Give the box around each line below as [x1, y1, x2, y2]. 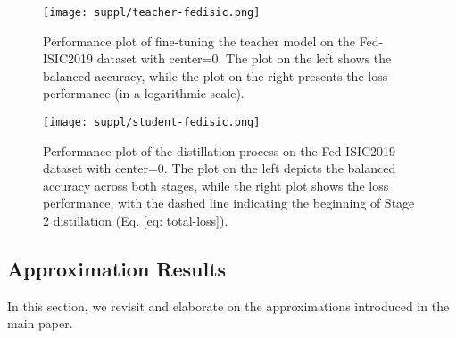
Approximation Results [7, 255, 227, 283]
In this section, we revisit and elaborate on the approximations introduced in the [7, 296, 450, 315]
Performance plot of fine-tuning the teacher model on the [43, 31, 355, 50]
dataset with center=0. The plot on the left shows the [96, 49, 392, 68]
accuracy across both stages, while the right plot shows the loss [43, 176, 389, 194]
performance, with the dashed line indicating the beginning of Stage [43, 194, 415, 212]
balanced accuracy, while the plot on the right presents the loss [43, 66, 388, 85]
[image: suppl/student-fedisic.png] [43, 116, 261, 129]
